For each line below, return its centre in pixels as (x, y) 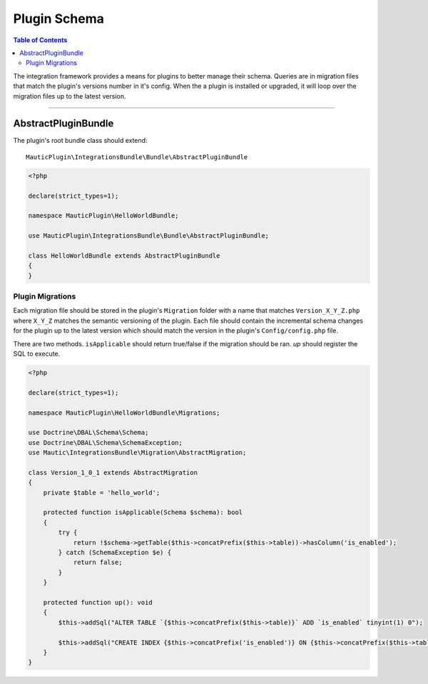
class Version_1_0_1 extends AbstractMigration (113, 472)
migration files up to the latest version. (70, 96)
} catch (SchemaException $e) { (114, 552)
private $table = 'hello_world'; (102, 492)
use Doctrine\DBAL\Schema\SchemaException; (106, 442)
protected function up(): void (98, 602)
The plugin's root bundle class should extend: (80, 141)
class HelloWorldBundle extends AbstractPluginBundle (124, 256)
